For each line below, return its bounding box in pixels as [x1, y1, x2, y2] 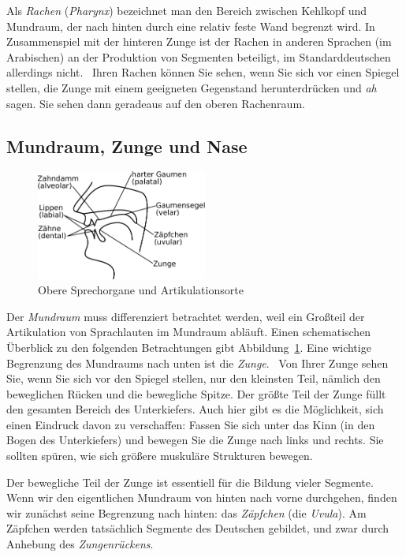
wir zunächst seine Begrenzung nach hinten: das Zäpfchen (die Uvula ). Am [6, 504, 367, 521]
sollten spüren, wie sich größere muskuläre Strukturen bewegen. [6, 447, 313, 464]
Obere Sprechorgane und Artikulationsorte [38, 282, 244, 298]
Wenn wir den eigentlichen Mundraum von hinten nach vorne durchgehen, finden [6, 489, 397, 506]
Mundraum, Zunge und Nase [6, 133, 248, 158]
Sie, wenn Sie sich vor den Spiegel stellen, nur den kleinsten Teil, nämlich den [6, 370, 381, 387]
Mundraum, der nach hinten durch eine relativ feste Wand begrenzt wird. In [6, 17, 375, 34]
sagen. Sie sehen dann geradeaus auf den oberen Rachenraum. [6, 95, 305, 111]
